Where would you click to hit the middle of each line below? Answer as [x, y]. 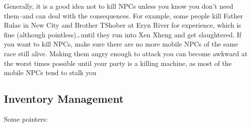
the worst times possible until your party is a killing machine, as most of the [118, 63]
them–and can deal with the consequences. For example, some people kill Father [124, 15]
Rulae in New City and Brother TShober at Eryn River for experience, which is [123, 25]
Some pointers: [26, 119]
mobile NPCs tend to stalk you [50, 72]
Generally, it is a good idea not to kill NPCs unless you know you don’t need [119, 6]
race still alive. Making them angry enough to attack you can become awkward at [126, 53]
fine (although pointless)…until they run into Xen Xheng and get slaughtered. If [123, 34]
